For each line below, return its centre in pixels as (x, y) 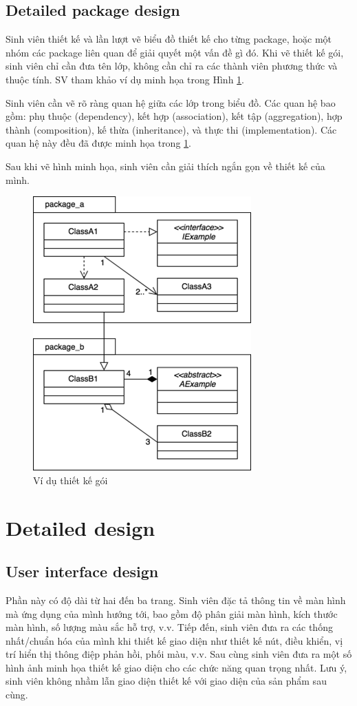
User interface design (82, 571)
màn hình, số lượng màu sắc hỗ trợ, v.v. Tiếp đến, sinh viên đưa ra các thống (169, 627)
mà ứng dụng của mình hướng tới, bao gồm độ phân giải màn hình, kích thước (172, 613)
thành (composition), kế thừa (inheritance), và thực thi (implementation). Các (171, 129)
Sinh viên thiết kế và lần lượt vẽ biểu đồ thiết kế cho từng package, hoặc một (169, 39)
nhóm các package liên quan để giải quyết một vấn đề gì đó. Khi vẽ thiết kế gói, (175, 52)
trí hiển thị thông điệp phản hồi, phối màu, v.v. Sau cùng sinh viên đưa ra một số (179, 654)
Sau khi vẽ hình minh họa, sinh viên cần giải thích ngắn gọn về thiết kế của (165, 166)
